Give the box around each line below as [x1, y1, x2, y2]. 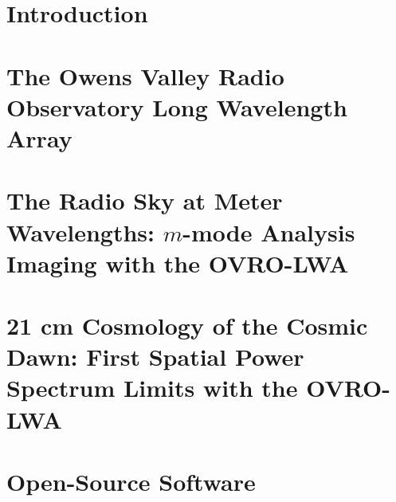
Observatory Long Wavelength [6, 90, 347, 123]
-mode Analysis [182, 215, 355, 248]
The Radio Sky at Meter [6, 184, 283, 217]
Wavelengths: [6, 215, 155, 248]
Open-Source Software [6, 465, 256, 497]
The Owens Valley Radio [6, 59, 284, 92]
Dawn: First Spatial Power [6, 340, 304, 373]
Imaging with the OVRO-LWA [6, 246, 349, 279]
